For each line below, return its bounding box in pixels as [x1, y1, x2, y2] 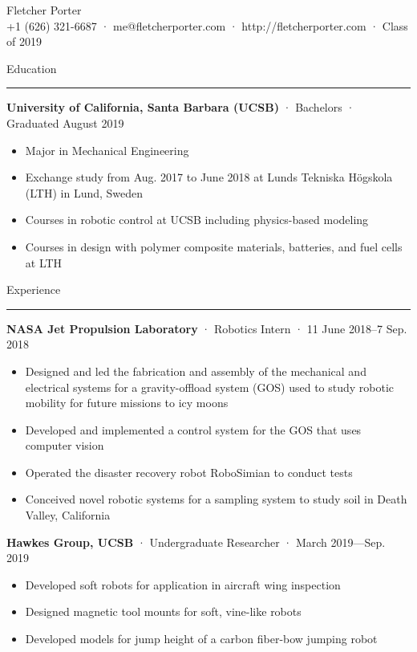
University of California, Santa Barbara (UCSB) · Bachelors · [6, 99, 355, 116]
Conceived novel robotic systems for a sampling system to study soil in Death [25, 491, 407, 507]
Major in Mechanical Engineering [25, 141, 189, 158]
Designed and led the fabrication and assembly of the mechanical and [25, 362, 366, 379]
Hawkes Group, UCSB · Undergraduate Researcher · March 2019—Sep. [6, 533, 386, 550]
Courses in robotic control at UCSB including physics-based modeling [25, 211, 369, 228]
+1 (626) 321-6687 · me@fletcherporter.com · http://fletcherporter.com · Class [6, 17, 408, 34]
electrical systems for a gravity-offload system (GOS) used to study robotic [25, 378, 395, 395]
